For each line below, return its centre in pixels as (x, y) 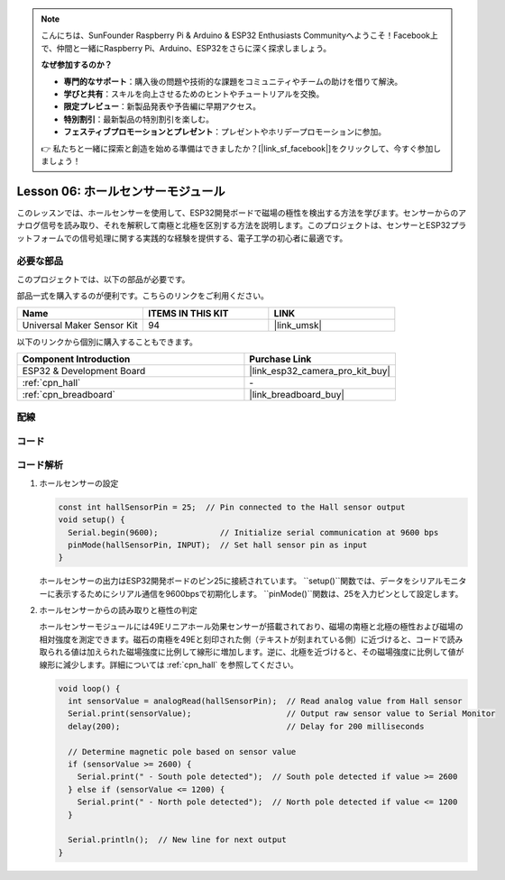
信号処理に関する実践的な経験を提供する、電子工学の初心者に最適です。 (214, 238)
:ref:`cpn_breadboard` (69, 394)
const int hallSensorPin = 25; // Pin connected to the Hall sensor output (232, 507)
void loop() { (89, 688)
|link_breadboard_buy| (297, 394)
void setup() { (92, 520)
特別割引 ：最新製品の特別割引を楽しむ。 (138, 119)
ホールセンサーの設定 (79, 483)
